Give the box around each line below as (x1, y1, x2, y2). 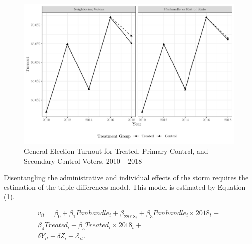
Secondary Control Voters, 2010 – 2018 (24, 155, 142, 166)
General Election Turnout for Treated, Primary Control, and (24, 145, 208, 156)
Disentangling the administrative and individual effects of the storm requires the (4, 172, 249, 183)
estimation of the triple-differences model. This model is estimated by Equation (4, 182, 246, 192)
